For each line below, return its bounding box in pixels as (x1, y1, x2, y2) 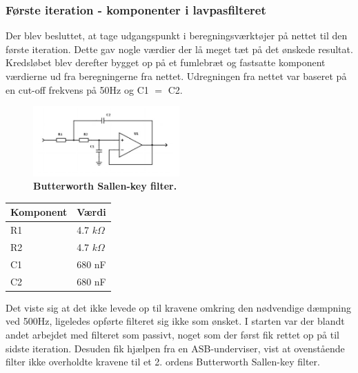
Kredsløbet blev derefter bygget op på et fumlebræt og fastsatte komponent (6, 55, 326, 70)
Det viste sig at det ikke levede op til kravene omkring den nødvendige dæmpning (6, 300, 351, 314)
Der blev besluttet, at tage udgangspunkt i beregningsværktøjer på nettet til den (6, 28, 348, 43)
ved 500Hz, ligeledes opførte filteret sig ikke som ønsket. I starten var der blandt (6, 314, 345, 328)
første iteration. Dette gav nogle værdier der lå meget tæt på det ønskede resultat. (6, 41, 353, 56)
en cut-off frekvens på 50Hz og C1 (6, 82, 149, 97)
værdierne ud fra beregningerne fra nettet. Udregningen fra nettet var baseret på (6, 69, 347, 83)
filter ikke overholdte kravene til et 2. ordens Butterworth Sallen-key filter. (6, 354, 320, 369)
